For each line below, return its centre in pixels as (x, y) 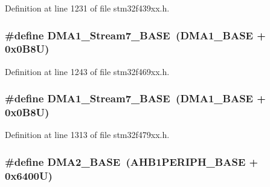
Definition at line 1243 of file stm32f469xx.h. (87, 71)
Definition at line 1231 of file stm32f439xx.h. (87, 8)
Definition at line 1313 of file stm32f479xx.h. (87, 135)
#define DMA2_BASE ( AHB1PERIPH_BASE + (132, 161)
